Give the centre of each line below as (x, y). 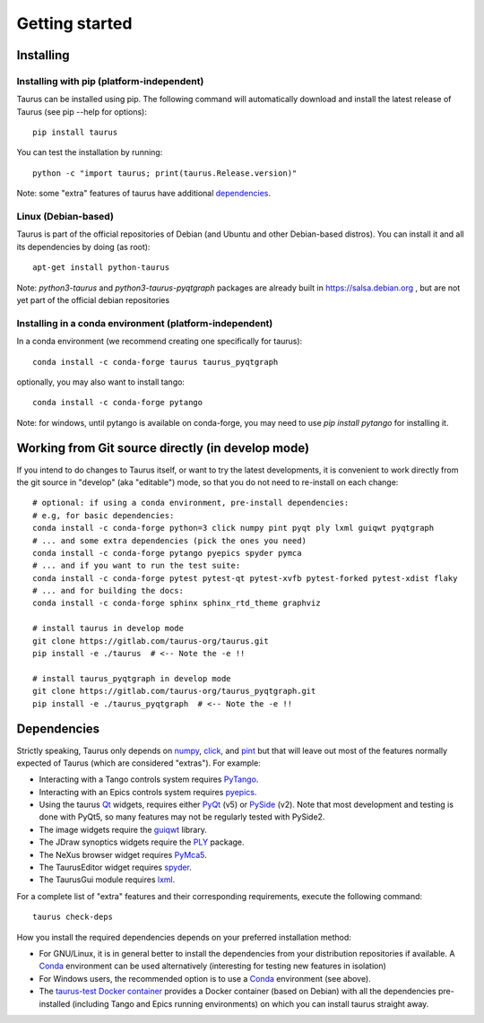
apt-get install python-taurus (101, 268)
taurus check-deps (73, 917)
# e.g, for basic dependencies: (104, 515)
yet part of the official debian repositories (93, 299)
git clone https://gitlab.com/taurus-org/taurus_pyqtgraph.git (174, 691)
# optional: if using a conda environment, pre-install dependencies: (191, 503)
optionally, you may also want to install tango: (101, 382)
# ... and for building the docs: (108, 591)
